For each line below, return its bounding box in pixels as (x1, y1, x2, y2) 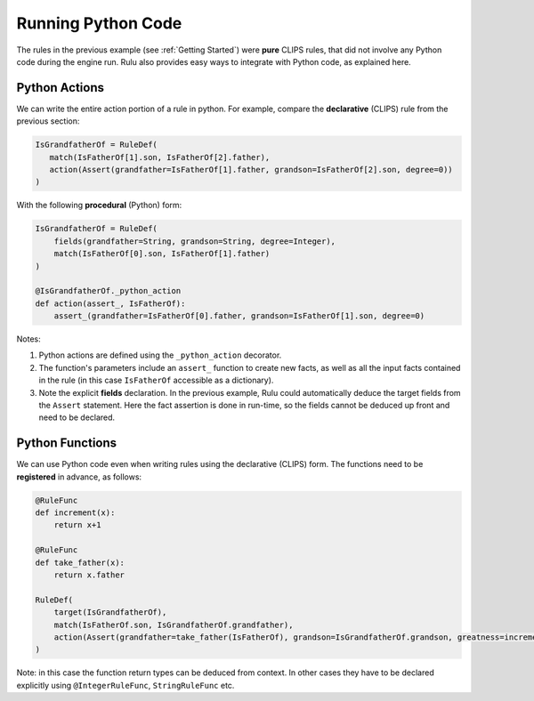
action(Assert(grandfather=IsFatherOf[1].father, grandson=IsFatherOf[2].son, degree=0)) (49, 165, 453, 174)
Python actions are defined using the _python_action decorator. (38, 350, 282, 360)
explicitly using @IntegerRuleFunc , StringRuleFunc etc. (16, 680, 235, 690)
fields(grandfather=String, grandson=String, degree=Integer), (53, 236, 336, 246)
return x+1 (53, 520, 101, 530)
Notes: (16, 334, 41, 344)
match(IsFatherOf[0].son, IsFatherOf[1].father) (53, 249, 271, 259)
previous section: (16, 116, 80, 126)
